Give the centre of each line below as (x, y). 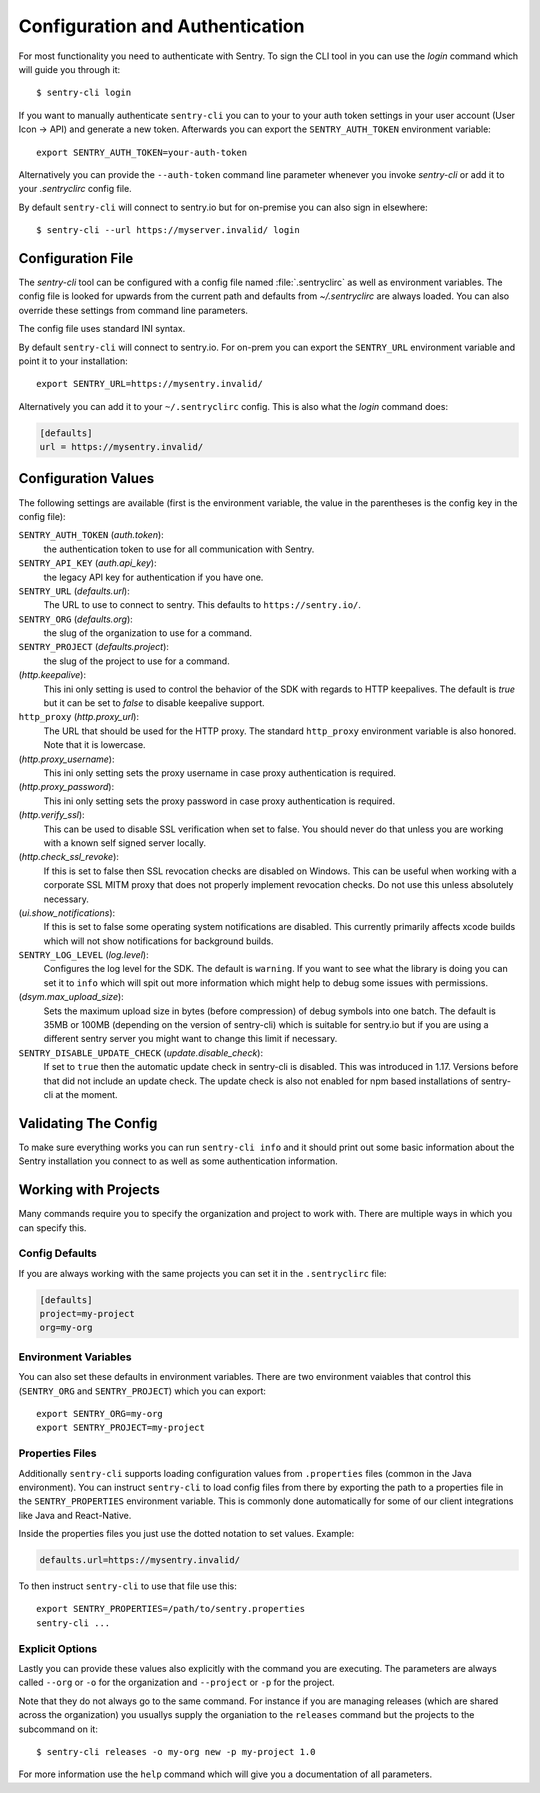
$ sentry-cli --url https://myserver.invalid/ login (168, 230)
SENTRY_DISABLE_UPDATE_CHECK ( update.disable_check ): (141, 1052)
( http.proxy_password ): (66, 787)
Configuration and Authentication (161, 26)
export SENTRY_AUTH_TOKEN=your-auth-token (142, 152)
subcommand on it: (58, 1729)
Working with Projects (89, 1190)
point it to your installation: (73, 361)
